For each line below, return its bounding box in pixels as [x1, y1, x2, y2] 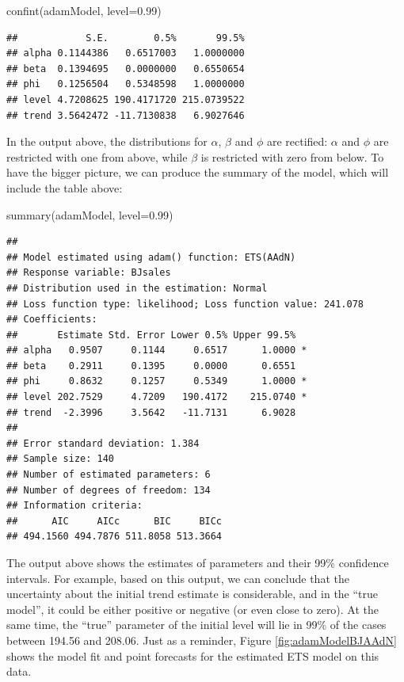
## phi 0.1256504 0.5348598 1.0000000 [6, 78, 245, 90]
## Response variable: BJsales [6, 267, 171, 279]
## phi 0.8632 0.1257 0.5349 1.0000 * [6, 375, 307, 387]
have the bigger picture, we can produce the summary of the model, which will [6, 164, 389, 181]
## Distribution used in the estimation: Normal [6, 282, 268, 294]
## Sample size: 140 [6, 453, 115, 465]
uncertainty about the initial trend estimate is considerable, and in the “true [6, 585, 379, 602]
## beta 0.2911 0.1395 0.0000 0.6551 [6, 360, 296, 371]
